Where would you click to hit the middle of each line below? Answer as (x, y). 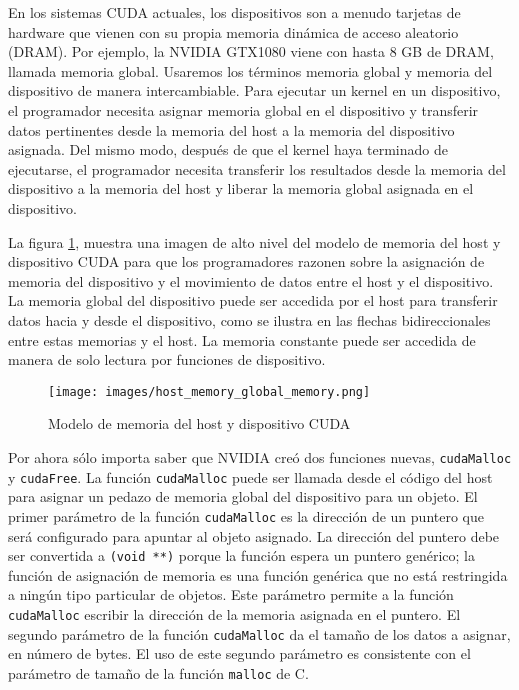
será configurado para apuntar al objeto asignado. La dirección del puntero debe (254, 535)
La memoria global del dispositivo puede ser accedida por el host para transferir (253, 300)
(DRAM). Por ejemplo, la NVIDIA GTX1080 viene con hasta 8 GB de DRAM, (251, 51)
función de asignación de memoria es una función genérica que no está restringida (258, 574)
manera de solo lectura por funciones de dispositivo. (167, 359)
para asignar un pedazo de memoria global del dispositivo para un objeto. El (243, 496)
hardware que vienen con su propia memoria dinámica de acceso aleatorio (233, 31)
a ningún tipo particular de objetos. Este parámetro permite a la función (231, 594)
